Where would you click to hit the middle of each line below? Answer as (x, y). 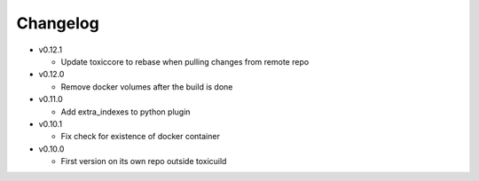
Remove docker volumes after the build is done (147, 87)
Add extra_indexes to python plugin (126, 112)
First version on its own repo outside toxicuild (144, 161)
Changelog (58, 23)
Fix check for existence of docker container (141, 137)
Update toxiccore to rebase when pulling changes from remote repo (185, 61)
